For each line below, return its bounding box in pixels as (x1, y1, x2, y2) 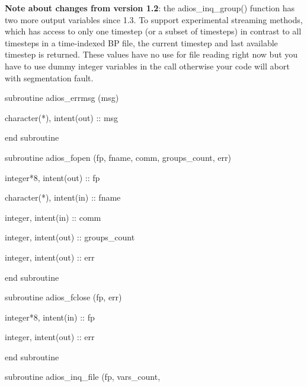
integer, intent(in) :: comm (5, 211, 101, 223)
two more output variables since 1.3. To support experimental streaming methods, (5, 13, 303, 26)
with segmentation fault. (5, 71, 94, 84)
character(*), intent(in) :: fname (5, 191, 121, 204)
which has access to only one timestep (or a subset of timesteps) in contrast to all (5, 25, 302, 37)
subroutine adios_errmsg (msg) (5, 91, 119, 104)
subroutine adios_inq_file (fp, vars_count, (5, 370, 161, 383)
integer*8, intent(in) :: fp (5, 310, 95, 323)
